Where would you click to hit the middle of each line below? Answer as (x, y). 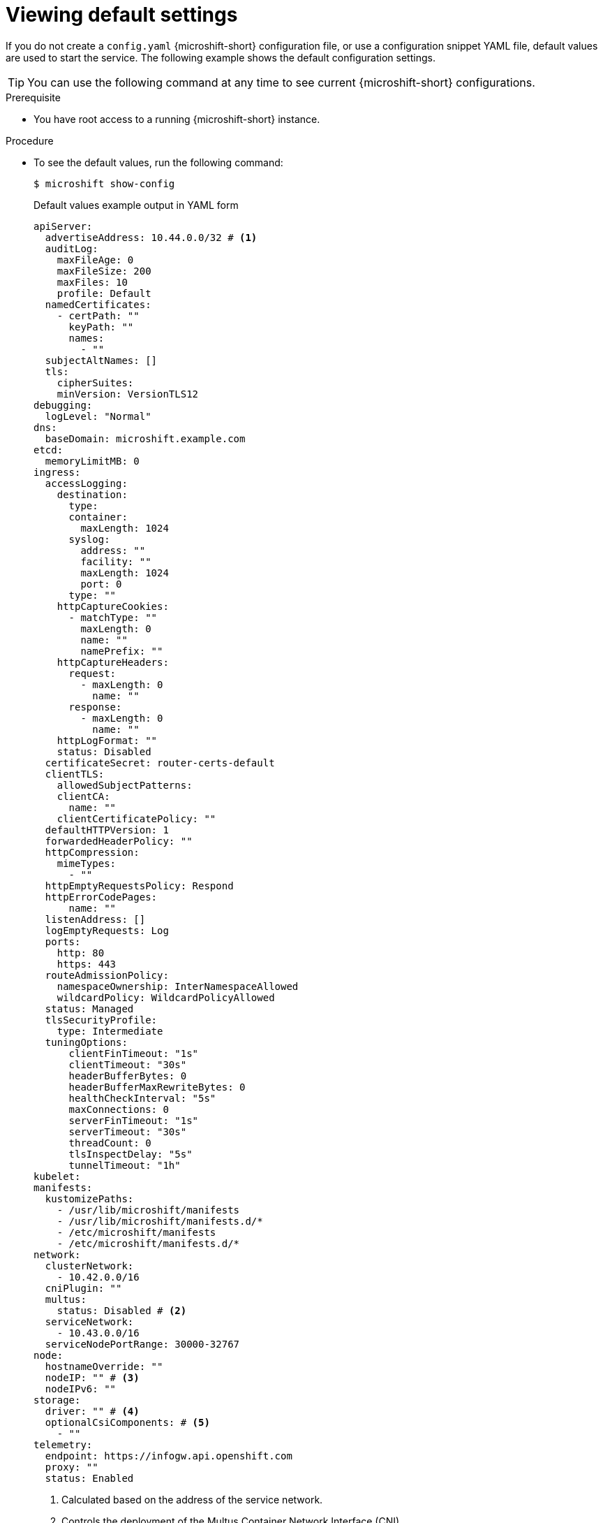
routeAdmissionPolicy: (107, 975)
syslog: (89, 539)
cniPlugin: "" (83, 1288)
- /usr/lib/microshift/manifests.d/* (160, 1221)
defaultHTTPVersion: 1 (107, 830)
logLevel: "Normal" (98, 416)
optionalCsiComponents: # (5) (127, 1422)
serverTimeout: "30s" (128, 1131)
